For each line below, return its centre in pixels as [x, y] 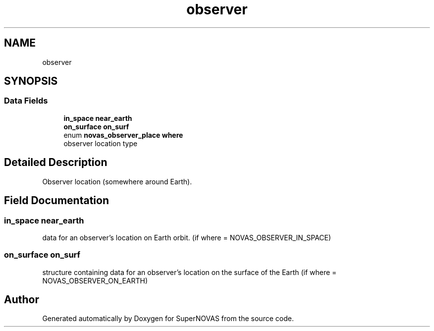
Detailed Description [56, 163]
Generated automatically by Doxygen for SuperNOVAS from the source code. [168, 319]
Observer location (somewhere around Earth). [117, 181]
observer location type [101, 143]
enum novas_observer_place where [123, 135]
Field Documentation [56, 201]
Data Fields [26, 101]
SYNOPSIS [31, 81]
